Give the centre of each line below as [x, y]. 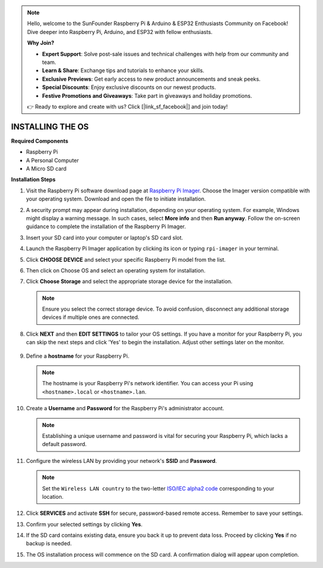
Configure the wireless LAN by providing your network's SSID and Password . [121, 460]
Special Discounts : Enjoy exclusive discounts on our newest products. [129, 87]
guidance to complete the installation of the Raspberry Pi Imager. [106, 226]
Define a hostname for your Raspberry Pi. [78, 356]
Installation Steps [33, 180]
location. [53, 496]
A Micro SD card [46, 168]
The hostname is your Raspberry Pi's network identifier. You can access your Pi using [148, 383]
